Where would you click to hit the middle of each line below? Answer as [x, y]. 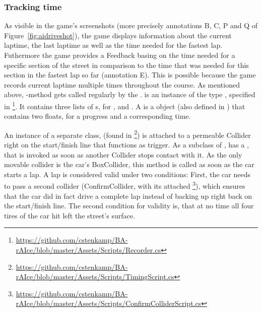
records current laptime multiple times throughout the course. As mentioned [122, 84]
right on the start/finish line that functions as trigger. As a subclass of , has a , [126, 145]
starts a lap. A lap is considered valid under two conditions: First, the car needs [127, 174]
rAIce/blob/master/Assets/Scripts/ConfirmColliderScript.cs [109, 303]
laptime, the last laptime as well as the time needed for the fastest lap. [113, 45]
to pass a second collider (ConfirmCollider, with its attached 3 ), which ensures [125, 185]
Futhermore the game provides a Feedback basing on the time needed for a [120, 55]
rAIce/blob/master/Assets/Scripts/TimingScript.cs [95, 277]
